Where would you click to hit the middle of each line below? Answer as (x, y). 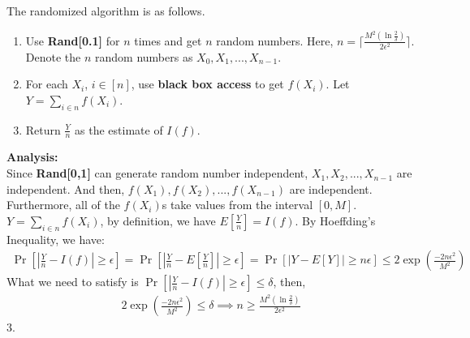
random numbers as (144, 56)
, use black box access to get (207, 84)
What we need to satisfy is (73, 282)
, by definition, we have (158, 220)
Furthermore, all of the (63, 205)
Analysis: (32, 157)
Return (43, 129)
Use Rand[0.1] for (73, 40)
